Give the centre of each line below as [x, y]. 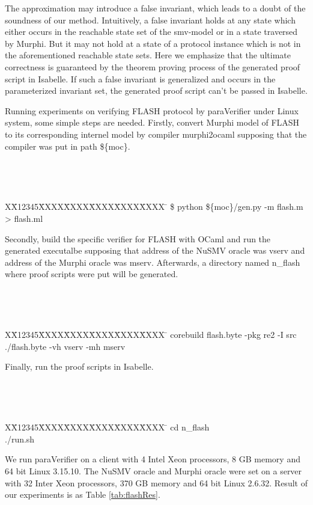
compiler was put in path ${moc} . [68, 146]
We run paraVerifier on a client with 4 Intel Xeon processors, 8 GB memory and [153, 459]
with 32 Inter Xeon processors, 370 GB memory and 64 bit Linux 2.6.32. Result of [156, 482]
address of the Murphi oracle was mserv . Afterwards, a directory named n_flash [153, 262]
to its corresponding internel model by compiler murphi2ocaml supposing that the [156, 134]
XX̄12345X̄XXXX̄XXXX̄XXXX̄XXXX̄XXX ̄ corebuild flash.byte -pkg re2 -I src [151, 335]
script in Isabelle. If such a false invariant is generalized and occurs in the [140, 78]
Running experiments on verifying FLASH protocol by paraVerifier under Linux [152, 110]
